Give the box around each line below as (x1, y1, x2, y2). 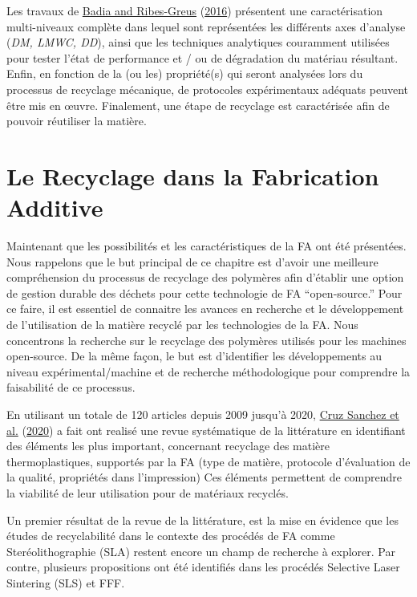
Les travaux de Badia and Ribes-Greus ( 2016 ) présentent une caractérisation (6, 2, 383, 18)
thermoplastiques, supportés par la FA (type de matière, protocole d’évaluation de (6, 453, 411, 469)
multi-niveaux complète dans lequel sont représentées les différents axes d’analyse (6, 18, 406, 35)
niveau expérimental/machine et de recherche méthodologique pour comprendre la (6, 363, 411, 380)
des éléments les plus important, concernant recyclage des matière (6, 437, 330, 454)
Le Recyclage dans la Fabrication (6, 159, 379, 192)
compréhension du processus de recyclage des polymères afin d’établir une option (6, 269, 404, 286)
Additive (6, 191, 103, 224)
